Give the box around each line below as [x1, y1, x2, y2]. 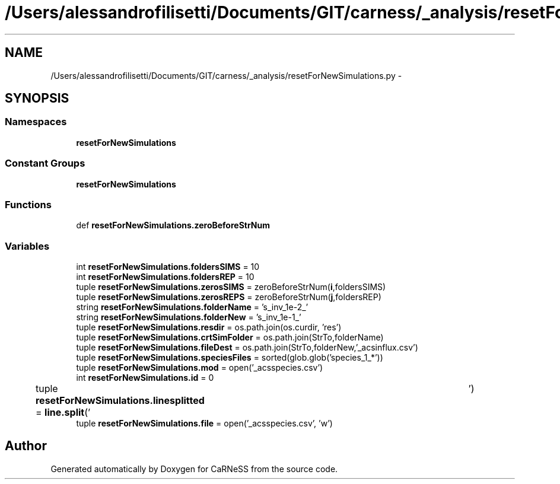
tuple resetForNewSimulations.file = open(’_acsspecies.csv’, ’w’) [76, 418, 333, 429]
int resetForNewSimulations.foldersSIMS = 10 [76, 262, 260, 272]
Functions [5, 198, 52, 211]
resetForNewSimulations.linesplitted [35, 394, 205, 407]
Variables [5, 240, 50, 252]
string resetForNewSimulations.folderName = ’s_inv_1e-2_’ [76, 302, 308, 313]
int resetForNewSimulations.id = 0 [76, 372, 214, 383]
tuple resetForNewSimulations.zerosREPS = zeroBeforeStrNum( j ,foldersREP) [76, 292, 381, 302]
